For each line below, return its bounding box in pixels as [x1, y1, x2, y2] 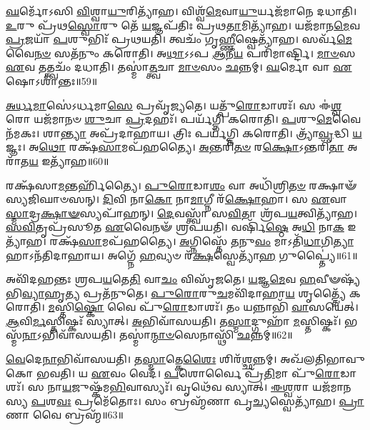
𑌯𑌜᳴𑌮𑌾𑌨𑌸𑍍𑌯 [312, 379, 351, 394]
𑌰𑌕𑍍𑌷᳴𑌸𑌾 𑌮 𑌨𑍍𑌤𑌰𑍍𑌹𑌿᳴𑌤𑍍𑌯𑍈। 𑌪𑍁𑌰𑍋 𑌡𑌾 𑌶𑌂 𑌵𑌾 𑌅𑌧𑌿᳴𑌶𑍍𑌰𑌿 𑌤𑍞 [6, 177, 306, 192]
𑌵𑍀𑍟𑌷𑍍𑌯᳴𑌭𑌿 [316, 271, 361, 286]
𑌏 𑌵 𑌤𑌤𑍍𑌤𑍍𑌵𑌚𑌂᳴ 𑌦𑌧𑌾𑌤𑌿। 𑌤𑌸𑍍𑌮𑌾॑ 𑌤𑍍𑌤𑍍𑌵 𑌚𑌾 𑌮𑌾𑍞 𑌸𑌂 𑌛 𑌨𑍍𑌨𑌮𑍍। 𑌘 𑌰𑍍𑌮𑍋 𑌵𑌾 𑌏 [6, 59, 352, 74]
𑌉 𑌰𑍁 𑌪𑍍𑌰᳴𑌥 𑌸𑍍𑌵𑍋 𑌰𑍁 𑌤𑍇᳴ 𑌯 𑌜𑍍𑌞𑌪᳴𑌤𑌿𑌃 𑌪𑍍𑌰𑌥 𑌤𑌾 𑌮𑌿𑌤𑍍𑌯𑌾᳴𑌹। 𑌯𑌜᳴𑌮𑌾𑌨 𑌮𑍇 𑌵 [6, 17, 361, 32]
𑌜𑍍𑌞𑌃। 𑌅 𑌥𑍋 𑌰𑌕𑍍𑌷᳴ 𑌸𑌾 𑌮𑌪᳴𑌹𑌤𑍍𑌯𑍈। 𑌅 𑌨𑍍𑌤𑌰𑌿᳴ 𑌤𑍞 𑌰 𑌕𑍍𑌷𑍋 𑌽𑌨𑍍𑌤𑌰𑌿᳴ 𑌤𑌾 [6, 139, 344, 154]
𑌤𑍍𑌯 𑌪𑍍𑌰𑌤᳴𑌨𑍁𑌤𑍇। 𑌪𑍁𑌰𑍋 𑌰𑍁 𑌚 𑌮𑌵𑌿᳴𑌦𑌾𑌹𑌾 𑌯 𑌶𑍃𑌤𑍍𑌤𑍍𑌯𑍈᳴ [65, 285, 346, 300]
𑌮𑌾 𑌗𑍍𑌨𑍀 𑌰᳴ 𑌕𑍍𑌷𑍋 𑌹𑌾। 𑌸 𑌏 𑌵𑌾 [190, 191, 347, 206]
